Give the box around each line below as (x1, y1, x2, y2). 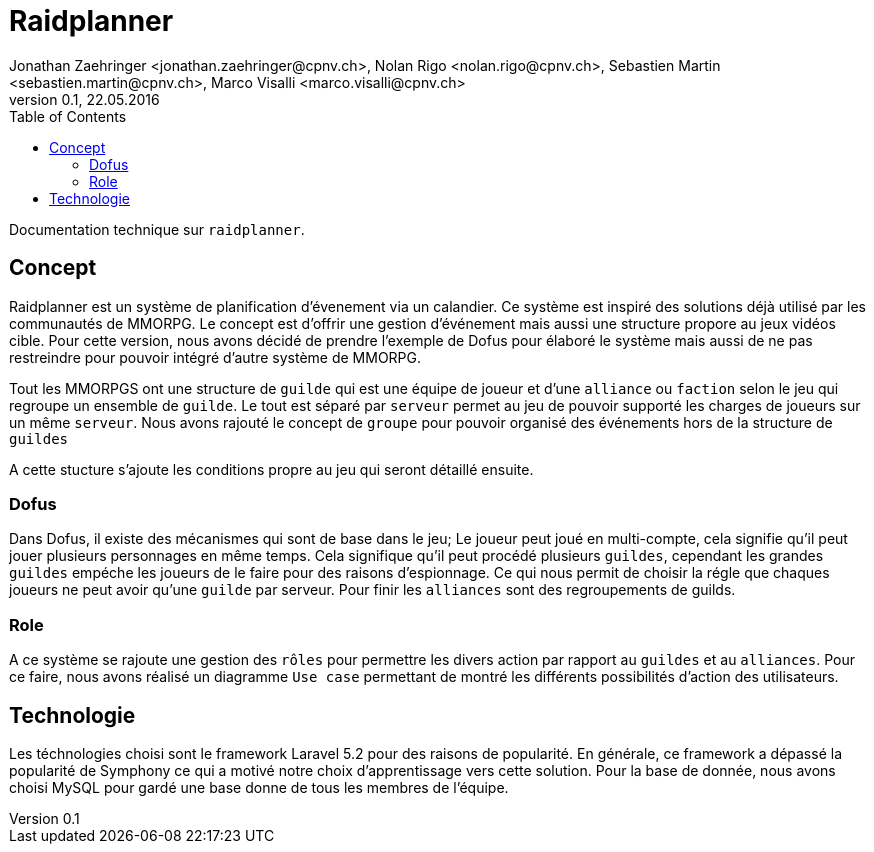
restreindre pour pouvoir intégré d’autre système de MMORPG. (9, 348, 422, 366)
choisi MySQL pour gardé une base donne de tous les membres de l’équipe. (9, 778, 509, 796)
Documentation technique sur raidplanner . (9, 220, 305, 238)
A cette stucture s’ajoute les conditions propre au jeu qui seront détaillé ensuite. (9, 460, 534, 478)
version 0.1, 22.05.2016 (9, 90, 160, 108)
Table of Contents (9, 107, 127, 125)
